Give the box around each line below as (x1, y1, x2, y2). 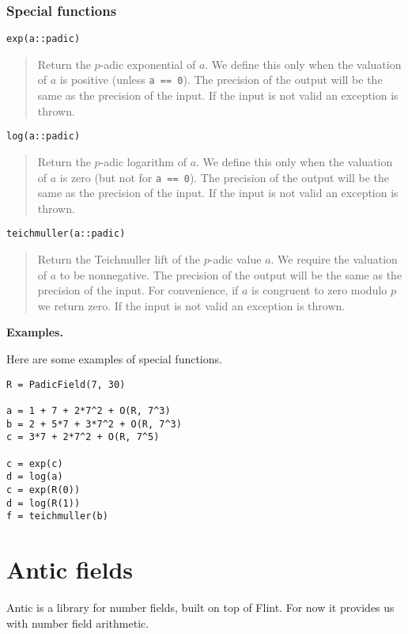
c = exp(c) (6, 457, 63, 469)
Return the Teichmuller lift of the (37, 251, 201, 268)
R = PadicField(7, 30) (6, 378, 126, 390)
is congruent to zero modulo (251, 282, 387, 298)
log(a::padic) (6, 131, 81, 142)
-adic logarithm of (100, 153, 187, 169)
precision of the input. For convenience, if (37, 282, 239, 298)
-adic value (209, 251, 262, 268)
